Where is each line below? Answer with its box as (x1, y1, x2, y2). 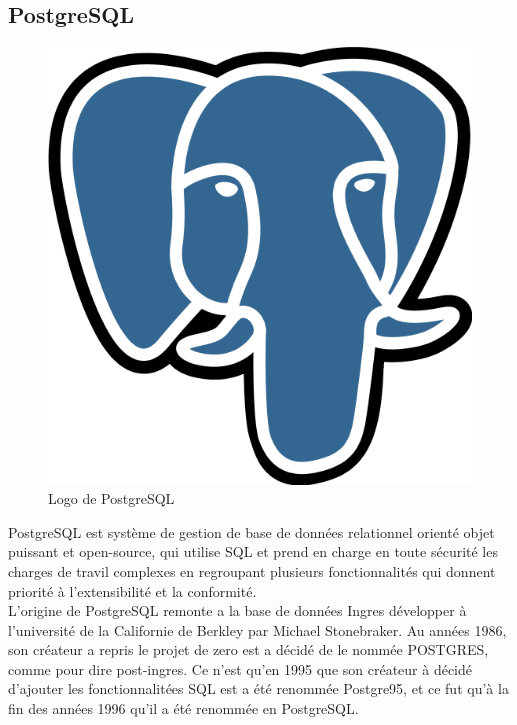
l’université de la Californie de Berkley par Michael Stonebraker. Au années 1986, (8, 619, 507, 640)
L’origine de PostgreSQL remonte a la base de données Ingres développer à (8, 600, 467, 621)
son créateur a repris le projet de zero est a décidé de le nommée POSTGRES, (8, 639, 489, 660)
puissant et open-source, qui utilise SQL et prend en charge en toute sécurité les (8, 541, 498, 562)
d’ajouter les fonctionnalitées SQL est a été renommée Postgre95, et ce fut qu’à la (8, 678, 509, 699)
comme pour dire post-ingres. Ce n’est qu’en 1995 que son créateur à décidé (8, 658, 473, 679)
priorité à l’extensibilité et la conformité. (8, 580, 257, 601)
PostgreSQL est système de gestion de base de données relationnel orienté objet (8, 521, 495, 542)
